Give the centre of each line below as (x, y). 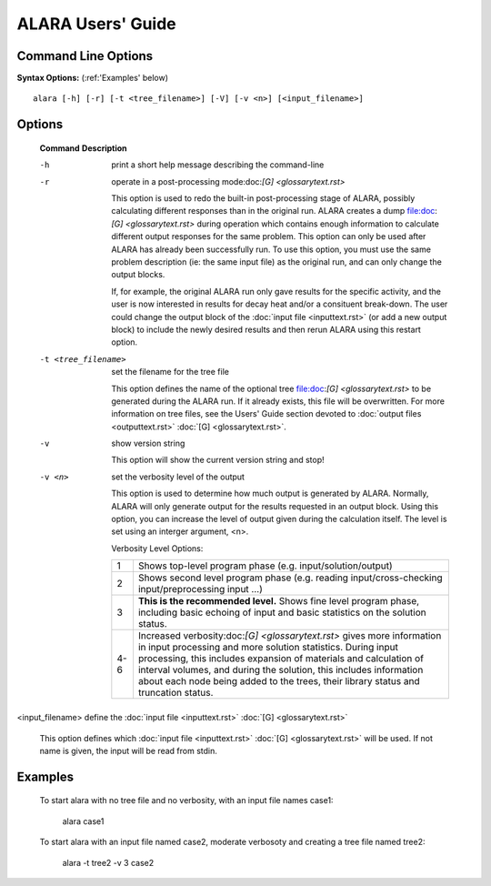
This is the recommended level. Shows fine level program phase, (279, 601)
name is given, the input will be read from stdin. (129, 750)
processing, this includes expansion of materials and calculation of (281, 659)
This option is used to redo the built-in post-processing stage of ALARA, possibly (263, 198)
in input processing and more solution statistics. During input (268, 648)
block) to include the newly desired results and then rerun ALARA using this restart (266, 329)
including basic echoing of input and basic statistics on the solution (282, 612)
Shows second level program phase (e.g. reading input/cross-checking (290, 578)
